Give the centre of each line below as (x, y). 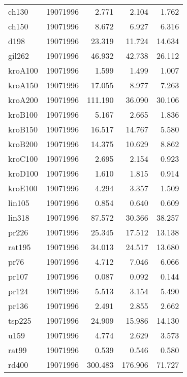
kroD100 (23, 173)
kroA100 (23, 70)
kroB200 (23, 144)
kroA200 (23, 100)
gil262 (19, 56)
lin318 (19, 217)
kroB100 (23, 114)
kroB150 (23, 129)
